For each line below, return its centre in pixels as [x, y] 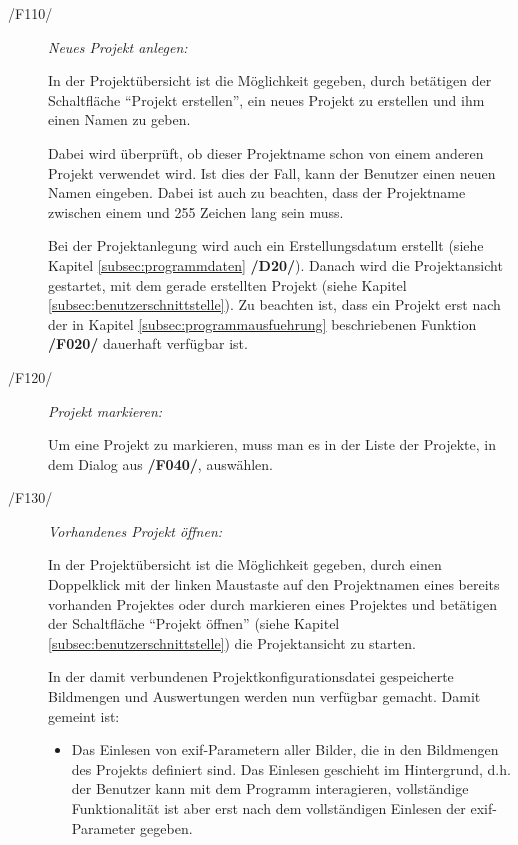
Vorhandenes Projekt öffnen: [135, 530]
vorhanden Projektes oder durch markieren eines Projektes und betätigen [272, 603]
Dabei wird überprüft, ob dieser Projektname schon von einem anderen [266, 152]
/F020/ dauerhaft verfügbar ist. [148, 343]
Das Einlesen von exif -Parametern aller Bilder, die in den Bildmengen [285, 749]
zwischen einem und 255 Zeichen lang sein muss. [196, 211]
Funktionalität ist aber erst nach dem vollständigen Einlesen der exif [282, 808]
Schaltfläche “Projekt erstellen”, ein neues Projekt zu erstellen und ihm [266, 99]
